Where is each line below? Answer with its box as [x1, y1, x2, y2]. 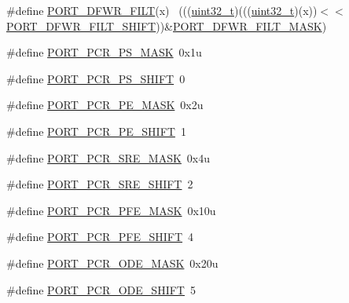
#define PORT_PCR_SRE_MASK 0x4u [6, 149, 211, 166]
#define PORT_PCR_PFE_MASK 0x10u [6, 202, 216, 218]
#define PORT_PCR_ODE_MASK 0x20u [6, 254, 219, 271]
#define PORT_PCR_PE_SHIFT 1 [6, 122, 186, 139]
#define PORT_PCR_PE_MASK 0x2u [6, 97, 204, 113]
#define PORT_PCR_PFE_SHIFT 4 [6, 228, 194, 245]
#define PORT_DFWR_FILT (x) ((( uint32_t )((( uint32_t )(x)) [6, 2, 318, 18]
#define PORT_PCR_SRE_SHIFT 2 [6, 176, 193, 192]
